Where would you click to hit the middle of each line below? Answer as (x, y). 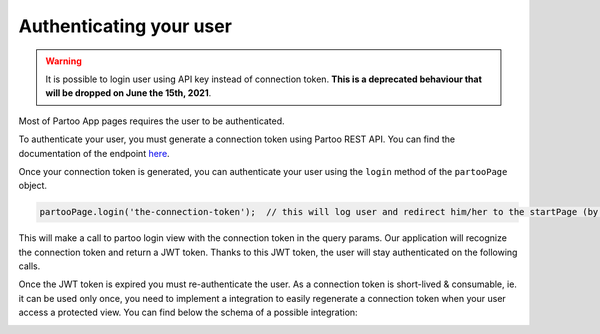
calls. (29, 266)
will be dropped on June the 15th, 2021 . (128, 93)
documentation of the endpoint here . (94, 153)
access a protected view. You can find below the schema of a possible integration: (188, 312)
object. (33, 186)
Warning (63, 61)
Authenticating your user (125, 26)
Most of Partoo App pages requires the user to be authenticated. (151, 121)
